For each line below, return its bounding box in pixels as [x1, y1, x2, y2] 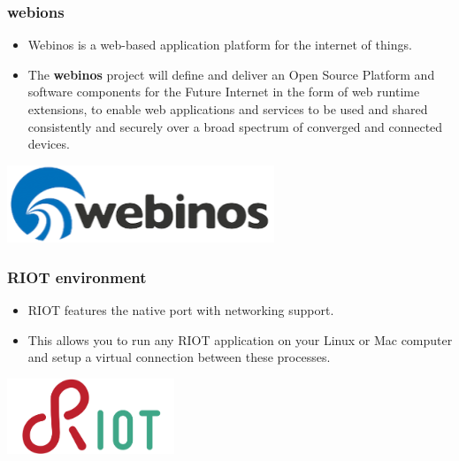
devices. [27, 134, 70, 153]
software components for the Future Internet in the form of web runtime [27, 82, 420, 101]
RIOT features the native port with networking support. [27, 301, 334, 319]
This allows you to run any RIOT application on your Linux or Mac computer [27, 330, 453, 349]
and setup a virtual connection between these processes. [27, 348, 331, 366]
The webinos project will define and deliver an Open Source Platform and [27, 65, 435, 83]
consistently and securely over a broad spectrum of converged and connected [27, 117, 443, 135]
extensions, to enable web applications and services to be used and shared [27, 100, 428, 118]
